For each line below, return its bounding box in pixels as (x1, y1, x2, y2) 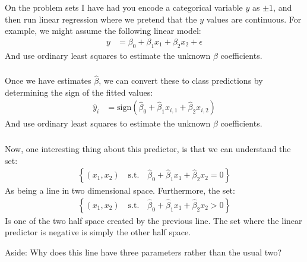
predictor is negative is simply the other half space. (5, 226, 191, 238)
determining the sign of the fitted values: (5, 86, 153, 98)
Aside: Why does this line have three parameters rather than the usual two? (5, 246, 282, 258)
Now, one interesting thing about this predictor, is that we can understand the (5, 143, 291, 154)
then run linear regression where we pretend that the (5, 12, 197, 25)
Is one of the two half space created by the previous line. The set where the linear (5, 214, 302, 226)
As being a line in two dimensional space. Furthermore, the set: (5, 184, 235, 197)
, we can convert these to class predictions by (99, 74, 263, 87)
